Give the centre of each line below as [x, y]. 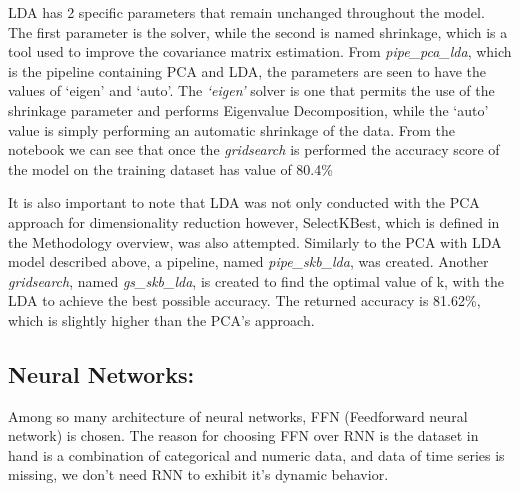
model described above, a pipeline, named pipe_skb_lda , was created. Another [248, 261]
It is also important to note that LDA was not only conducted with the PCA [244, 202]
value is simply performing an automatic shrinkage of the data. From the [232, 129]
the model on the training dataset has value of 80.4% [170, 168]
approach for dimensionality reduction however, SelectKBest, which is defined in [254, 221]
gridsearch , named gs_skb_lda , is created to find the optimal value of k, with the [256, 280]
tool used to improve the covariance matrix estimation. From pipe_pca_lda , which [260, 51]
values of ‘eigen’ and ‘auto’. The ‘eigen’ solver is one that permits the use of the [251, 90]
